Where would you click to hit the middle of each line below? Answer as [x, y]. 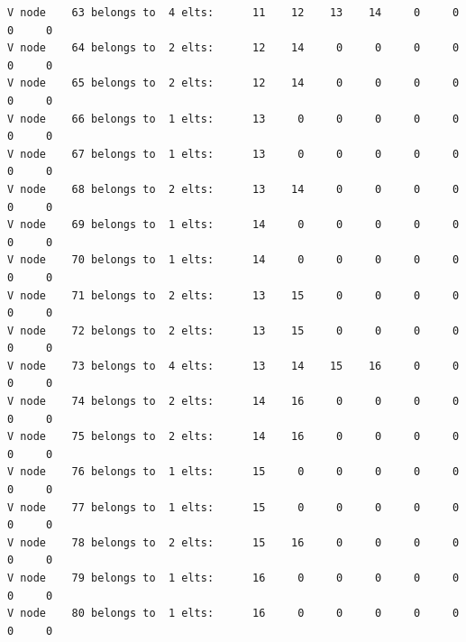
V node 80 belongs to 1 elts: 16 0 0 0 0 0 [233, 614]
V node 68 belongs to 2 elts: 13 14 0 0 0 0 [233, 189]
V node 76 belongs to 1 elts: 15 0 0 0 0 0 [233, 472]
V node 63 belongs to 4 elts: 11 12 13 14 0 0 [233, 13]
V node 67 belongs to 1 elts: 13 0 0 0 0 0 [233, 154]
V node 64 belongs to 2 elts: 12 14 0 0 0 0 [233, 48]
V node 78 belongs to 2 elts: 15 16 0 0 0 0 [233, 542]
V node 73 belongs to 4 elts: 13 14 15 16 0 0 [233, 366]
